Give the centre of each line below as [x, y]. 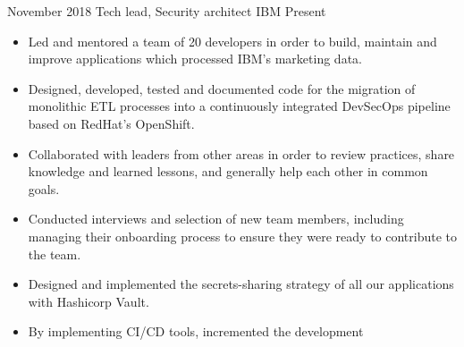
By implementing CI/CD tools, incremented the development [196, 331]
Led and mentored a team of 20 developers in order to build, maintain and [232, 41]
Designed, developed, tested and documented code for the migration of [222, 88]
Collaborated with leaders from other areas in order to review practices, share [241, 153]
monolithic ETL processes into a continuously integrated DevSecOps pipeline [239, 106]
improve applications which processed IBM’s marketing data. [195, 59]
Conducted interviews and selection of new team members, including [216, 219]
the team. [55, 254]
